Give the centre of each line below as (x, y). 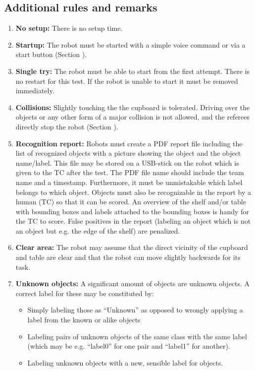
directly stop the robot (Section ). (67, 126)
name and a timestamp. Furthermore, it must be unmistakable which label (129, 182)
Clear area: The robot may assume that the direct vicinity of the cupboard (132, 247)
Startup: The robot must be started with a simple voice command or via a (130, 44)
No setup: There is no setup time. (69, 28)
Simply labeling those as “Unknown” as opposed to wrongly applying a (135, 310)
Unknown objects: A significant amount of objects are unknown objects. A (133, 283)
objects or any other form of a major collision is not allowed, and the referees (133, 117)
